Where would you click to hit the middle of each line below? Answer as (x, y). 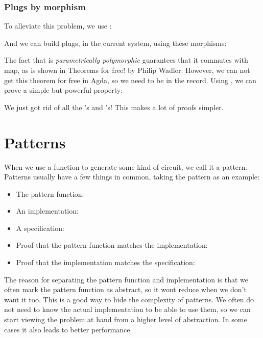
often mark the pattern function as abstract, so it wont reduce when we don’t (125, 289)
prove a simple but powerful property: (64, 90)
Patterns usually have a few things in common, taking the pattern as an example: (132, 177)
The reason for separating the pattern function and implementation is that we (126, 279)
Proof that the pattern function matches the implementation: (112, 245)
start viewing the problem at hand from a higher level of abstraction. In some (126, 319)
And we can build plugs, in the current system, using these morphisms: (115, 43)
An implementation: (47, 211)
